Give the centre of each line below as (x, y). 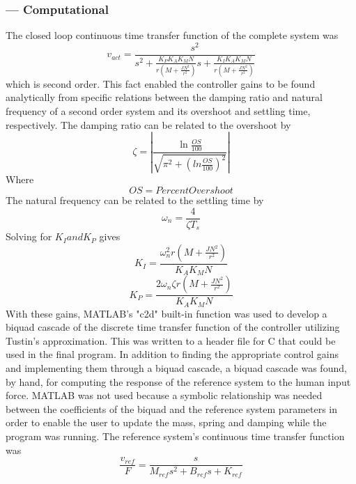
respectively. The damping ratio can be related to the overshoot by (148, 124)
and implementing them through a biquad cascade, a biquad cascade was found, (176, 367)
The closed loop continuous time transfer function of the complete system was (172, 35)
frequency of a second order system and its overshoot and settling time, (158, 111)
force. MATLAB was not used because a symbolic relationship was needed (164, 395)
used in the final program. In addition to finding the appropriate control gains (172, 354)
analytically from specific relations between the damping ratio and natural (164, 97)
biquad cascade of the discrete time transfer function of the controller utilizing (173, 327)
